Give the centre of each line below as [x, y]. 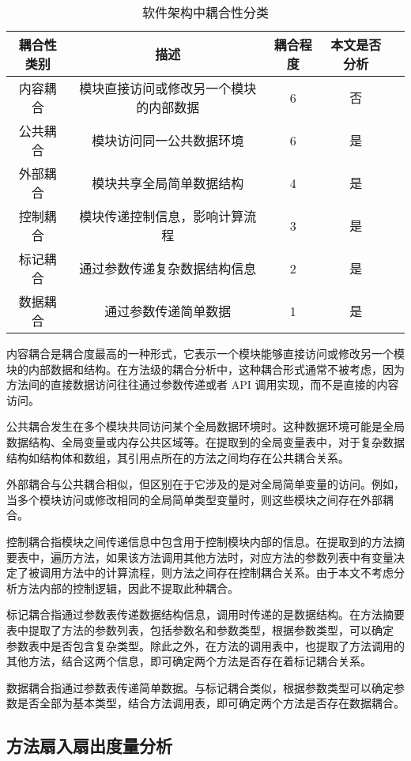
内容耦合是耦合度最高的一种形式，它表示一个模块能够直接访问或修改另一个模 [205, 353]
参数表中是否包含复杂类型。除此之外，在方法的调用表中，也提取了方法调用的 [205, 645]
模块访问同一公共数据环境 [168, 140]
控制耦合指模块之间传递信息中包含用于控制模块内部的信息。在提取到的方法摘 [205, 541]
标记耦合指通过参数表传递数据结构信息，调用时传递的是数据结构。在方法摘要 [205, 614]
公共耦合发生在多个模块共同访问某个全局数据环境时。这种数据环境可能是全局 [205, 426]
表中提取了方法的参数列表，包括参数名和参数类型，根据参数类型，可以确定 [200, 629]
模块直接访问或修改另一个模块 [168, 88]
